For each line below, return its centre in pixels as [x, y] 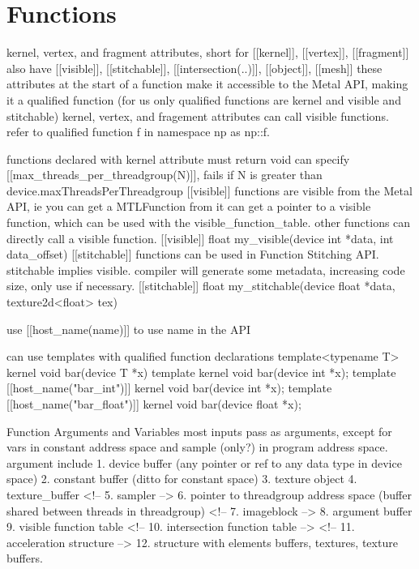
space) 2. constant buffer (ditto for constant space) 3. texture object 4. [182, 479]
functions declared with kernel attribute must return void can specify [178, 158]
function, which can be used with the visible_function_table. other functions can [209, 222]
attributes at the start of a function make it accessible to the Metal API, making [207, 84]
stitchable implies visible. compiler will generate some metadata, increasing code [206, 270]
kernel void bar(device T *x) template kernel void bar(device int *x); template [201, 372]
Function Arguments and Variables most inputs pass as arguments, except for [199, 431]
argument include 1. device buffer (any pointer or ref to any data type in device [204, 462]
